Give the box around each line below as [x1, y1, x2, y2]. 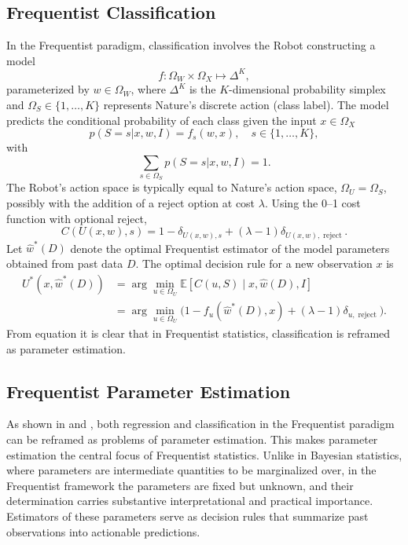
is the [189, 81, 216, 97]
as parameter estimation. [6, 340, 126, 357]
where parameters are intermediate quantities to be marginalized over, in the [6, 462, 377, 478]
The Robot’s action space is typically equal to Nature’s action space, [6, 179, 337, 196]
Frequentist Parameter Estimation [6, 379, 291, 403]
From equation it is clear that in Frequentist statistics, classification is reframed [6, 324, 391, 341]
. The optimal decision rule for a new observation [135, 255, 373, 272]
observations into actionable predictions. [6, 523, 200, 540]
